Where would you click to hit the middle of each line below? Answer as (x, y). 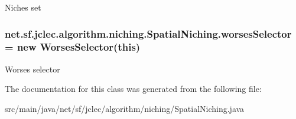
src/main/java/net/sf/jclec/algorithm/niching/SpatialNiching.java (125, 108)
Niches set (23, 7)
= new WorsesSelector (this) (73, 47)
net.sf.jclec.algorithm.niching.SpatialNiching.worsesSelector (148, 33)
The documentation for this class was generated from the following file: (133, 89)
